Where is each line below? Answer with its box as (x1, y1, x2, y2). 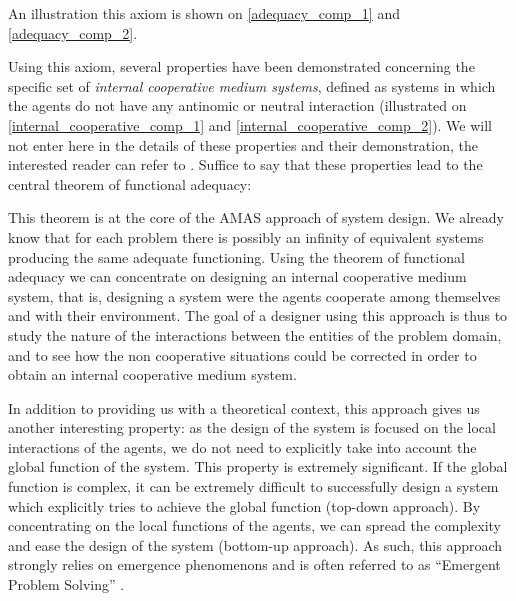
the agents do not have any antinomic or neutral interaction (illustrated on (8, 95, 467, 116)
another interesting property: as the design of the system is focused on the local (8, 417, 496, 438)
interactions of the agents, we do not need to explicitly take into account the (8, 436, 477, 457)
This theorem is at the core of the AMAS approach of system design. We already (8, 207, 504, 228)
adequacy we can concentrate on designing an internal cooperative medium (8, 266, 467, 287)
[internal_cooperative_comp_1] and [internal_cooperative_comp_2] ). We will (8, 114, 493, 135)
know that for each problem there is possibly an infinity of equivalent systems (8, 226, 484, 247)
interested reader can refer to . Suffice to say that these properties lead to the (8, 154, 483, 175)
